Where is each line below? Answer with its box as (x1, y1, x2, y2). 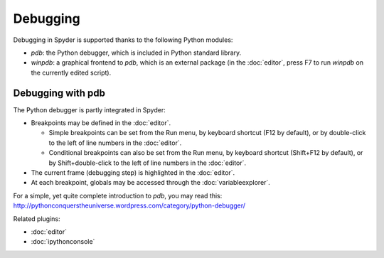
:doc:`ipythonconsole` (31, 237, 95, 246)
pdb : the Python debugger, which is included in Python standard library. (31, 48, 242, 57)
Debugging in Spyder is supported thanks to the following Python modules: (13, 36, 233, 44)
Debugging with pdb (13, 87, 106, 99)
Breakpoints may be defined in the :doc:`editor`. (31, 119, 171, 127)
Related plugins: (13, 214, 60, 223)
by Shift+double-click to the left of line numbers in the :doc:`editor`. (48, 158, 247, 167)
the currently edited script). (31, 68, 112, 77)
